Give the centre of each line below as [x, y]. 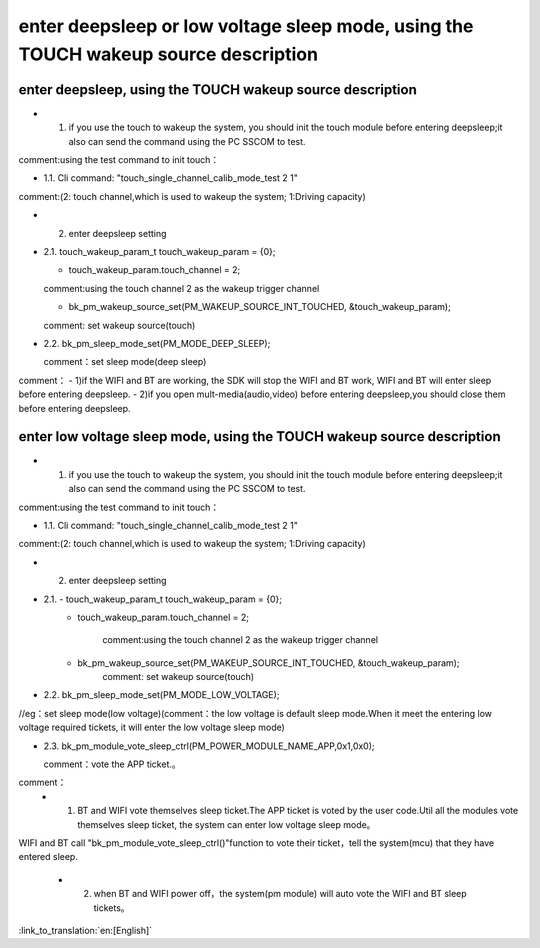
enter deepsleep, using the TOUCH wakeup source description [217, 89]
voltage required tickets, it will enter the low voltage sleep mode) [151, 727]
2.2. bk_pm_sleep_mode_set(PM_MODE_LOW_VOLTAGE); [161, 695]
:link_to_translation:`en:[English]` [85, 930]
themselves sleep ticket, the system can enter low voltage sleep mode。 [226, 824]
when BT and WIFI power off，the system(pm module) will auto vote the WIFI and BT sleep [280, 894]
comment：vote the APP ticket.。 [112, 764]
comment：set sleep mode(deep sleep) [125, 362]
